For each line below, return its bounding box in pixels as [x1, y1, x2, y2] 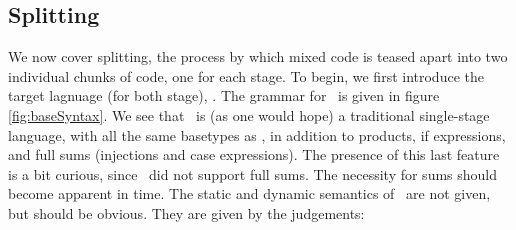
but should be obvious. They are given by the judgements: [8, 202, 365, 223]
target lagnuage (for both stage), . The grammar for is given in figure [8, 85, 440, 106]
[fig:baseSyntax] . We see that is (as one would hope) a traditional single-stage [8, 104, 490, 125]
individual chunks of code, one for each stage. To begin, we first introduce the [8, 65, 484, 86]
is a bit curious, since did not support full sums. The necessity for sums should [8, 163, 498, 184]
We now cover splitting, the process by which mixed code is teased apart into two [8, 46, 508, 67]
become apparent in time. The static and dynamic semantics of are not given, [8, 183, 491, 204]
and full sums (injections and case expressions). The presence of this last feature [8, 144, 500, 165]
